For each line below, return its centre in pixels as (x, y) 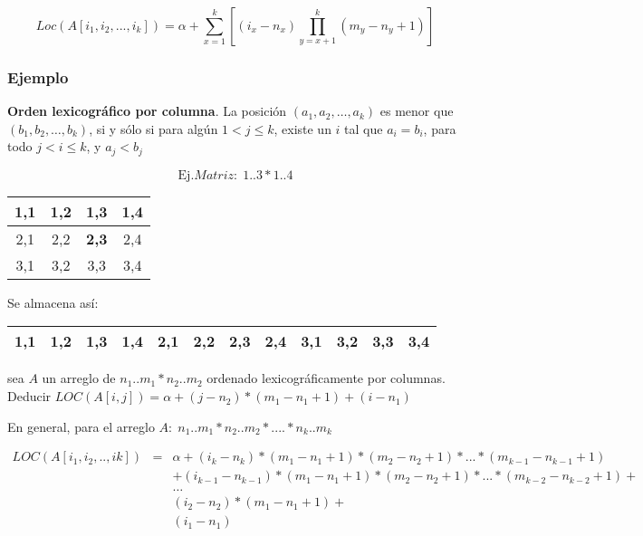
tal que (364, 128)
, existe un (302, 128)
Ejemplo (38, 77)
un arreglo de (79, 378)
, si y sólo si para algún (154, 128)
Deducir (29, 396)
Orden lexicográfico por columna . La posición (147, 111)
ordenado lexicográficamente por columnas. (326, 378)
